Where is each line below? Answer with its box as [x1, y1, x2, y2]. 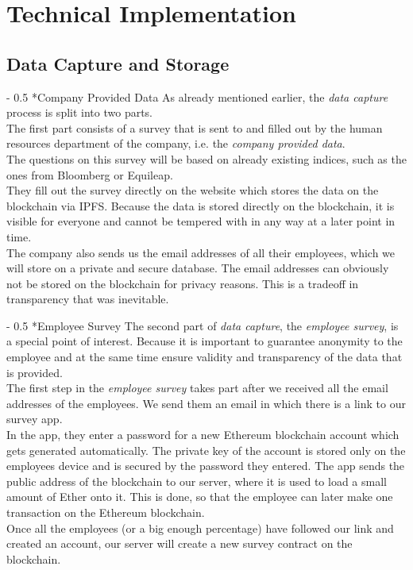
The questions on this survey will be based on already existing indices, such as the [6, 150, 407, 167]
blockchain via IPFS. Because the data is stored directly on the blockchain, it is [6, 197, 395, 214]
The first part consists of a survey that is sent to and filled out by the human [6, 119, 383, 136]
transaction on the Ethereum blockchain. [6, 504, 205, 521]
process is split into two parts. [6, 104, 153, 121]
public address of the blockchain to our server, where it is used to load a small [6, 472, 387, 489]
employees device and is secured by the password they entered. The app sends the [6, 457, 405, 474]
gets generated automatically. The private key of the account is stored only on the [6, 441, 406, 458]
